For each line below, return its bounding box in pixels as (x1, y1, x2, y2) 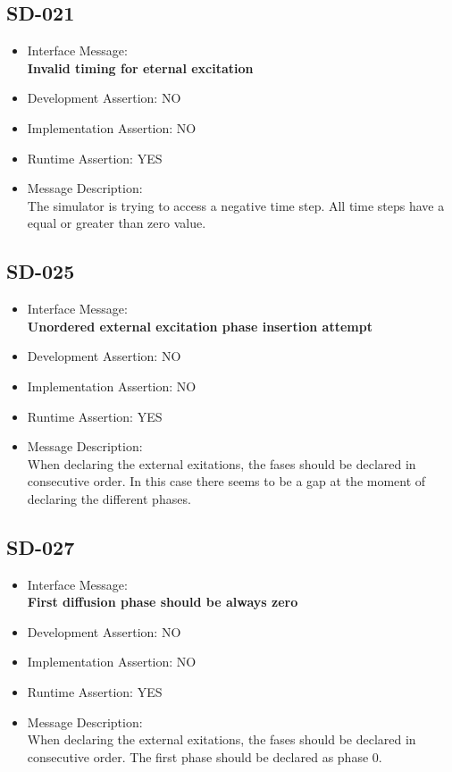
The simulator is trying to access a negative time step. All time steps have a (27, 196, 445, 214)
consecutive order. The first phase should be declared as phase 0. (27, 747, 382, 766)
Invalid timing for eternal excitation (27, 58, 254, 77)
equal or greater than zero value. (27, 214, 206, 232)
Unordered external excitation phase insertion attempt (27, 316, 372, 335)
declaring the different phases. (27, 489, 191, 508)
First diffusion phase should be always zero (27, 592, 298, 611)
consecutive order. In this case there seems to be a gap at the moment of (27, 472, 426, 491)
